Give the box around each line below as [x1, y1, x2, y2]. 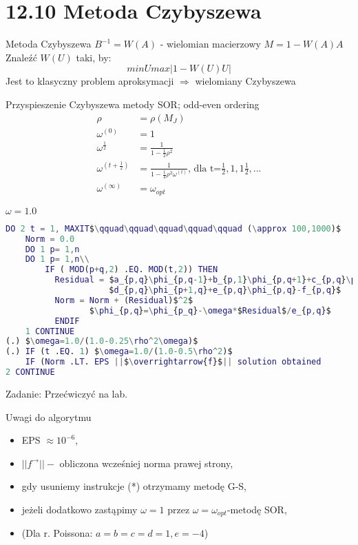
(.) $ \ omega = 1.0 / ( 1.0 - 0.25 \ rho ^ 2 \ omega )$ [6, 336, 198, 347]
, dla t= [188, 163, 222, 174]
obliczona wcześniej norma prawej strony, [59, 455, 233, 470]
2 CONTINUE [6, 367, 55, 378]
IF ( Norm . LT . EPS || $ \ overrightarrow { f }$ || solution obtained [25, 357, 322, 367]
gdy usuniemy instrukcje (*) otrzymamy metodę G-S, [21, 479, 247, 493]
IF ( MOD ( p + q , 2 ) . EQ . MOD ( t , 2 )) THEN [45, 265, 218, 275]
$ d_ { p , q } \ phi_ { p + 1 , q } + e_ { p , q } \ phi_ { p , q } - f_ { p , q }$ [109, 285, 341, 296]
